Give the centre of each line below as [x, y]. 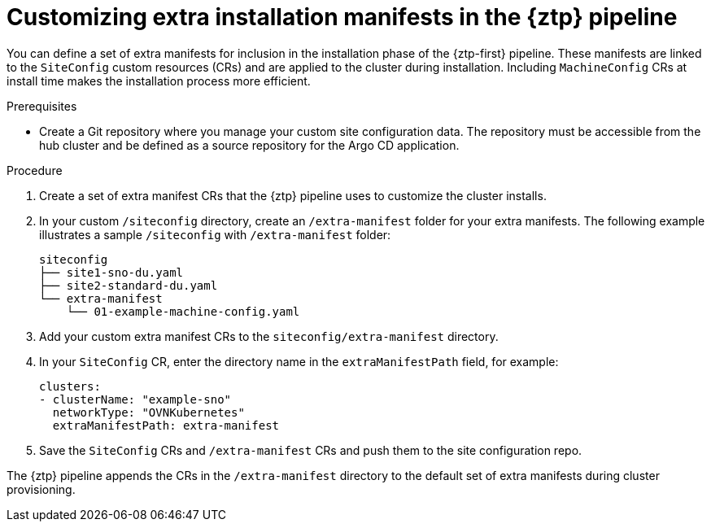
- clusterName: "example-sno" [135, 399]
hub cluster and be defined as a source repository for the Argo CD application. [249, 145]
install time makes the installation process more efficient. [159, 81]
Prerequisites [42, 106]
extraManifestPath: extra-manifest [166, 425]
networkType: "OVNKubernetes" [148, 412]
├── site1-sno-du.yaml [111, 272]
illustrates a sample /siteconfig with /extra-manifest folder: [215, 234]
